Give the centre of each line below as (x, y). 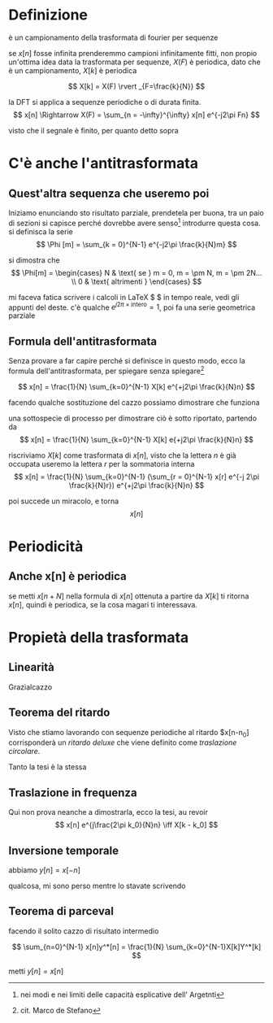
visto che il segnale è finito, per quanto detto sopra (93, 130)
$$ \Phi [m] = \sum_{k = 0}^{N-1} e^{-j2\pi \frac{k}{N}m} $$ (136, 244)
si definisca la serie (41, 231)
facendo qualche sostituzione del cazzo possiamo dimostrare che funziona (134, 402)
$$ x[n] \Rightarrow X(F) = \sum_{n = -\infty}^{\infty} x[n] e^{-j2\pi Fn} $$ (136, 115)
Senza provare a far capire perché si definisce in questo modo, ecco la (127, 361)
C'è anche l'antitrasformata (104, 163)
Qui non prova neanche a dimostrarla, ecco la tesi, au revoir (108, 812)
